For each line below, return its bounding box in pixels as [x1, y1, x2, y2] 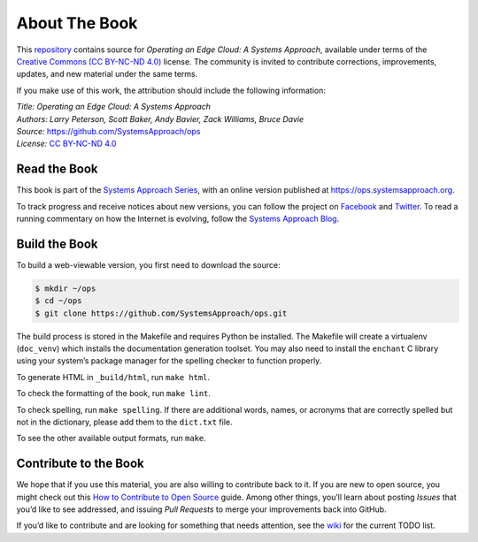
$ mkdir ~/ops [35, 283, 96, 294]
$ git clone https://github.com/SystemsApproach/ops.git [35, 308, 288, 318]
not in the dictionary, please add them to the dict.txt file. [16, 416, 233, 427]
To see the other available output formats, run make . [16, 433, 207, 444]
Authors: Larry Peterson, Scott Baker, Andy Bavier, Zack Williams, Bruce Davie [16, 113, 305, 124]
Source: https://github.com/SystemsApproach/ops [16, 126, 201, 136]
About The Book [16, 13, 138, 33]
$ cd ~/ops [35, 296, 82, 306]
